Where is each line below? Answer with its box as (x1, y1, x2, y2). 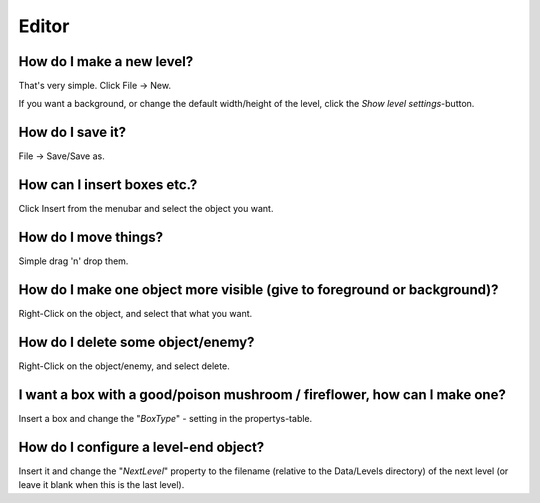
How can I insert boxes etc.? (18, 176, 198, 194)
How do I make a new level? (18, 53, 194, 70)
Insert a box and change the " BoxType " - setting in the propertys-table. (18, 412, 313, 424)
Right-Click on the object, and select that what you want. (18, 308, 253, 320)
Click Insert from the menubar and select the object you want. (18, 203, 274, 215)
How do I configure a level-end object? (18, 438, 265, 455)
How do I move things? (18, 229, 164, 246)
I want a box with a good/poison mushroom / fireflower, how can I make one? (18, 386, 507, 403)
